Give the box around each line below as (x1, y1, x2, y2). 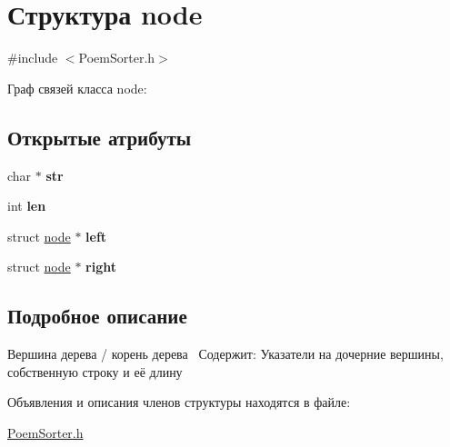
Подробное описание (7, 302, 187, 330)
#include (7, 48, 58, 67)
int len (7, 196, 46, 215)
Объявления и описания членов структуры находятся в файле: (7, 392, 351, 412)
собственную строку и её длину (7, 362, 183, 381)
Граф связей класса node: (7, 78, 147, 97)
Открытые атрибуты (7, 123, 192, 151)
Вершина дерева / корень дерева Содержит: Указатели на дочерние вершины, (7, 344, 444, 363)
